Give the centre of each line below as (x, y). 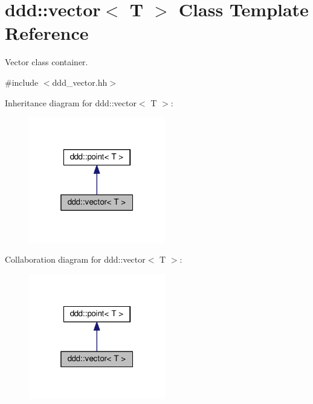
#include (22, 82)
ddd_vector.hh (80, 82)
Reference (47, 33)
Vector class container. (47, 62)
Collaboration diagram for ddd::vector (75, 259)
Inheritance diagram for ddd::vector (71, 102)
